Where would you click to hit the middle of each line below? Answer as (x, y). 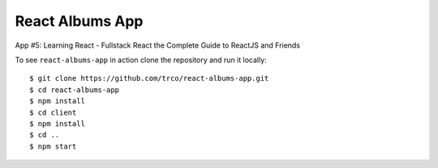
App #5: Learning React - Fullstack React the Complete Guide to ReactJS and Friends (157, 45)
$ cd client (53, 112)
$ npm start (53, 146)
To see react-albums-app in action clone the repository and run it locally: (141, 60)
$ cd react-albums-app (75, 90)
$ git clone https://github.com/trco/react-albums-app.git (149, 78)
